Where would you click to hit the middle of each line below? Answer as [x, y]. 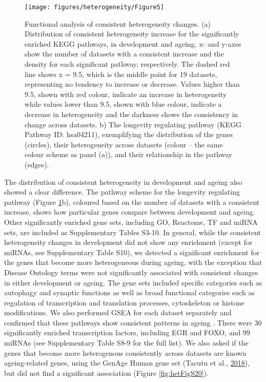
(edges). [37, 164]
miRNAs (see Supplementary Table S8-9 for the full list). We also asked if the [126, 343]
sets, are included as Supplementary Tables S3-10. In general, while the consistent [133, 232]
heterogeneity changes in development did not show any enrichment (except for [128, 242]
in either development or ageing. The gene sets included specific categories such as [133, 282]
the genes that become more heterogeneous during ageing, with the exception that [133, 262]
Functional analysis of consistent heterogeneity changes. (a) [118, 23]
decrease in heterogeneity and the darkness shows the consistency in [131, 114]
